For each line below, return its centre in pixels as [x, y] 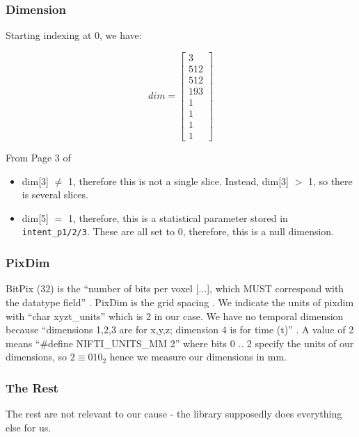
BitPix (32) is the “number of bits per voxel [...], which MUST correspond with [175, 288]
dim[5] [35, 217]
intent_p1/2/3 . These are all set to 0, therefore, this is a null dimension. [178, 231]
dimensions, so [37, 357]
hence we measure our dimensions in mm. [198, 357]
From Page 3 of [38, 158]
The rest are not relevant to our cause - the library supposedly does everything [174, 414]
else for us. [29, 427]
